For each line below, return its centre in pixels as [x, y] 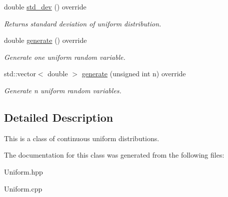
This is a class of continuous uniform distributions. [82, 138]
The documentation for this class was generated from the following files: [114, 155]
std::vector [20, 74]
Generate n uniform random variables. [63, 90]
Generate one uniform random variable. [65, 57]
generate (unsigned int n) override [134, 74]
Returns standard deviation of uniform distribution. [83, 23]
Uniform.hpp [23, 171]
